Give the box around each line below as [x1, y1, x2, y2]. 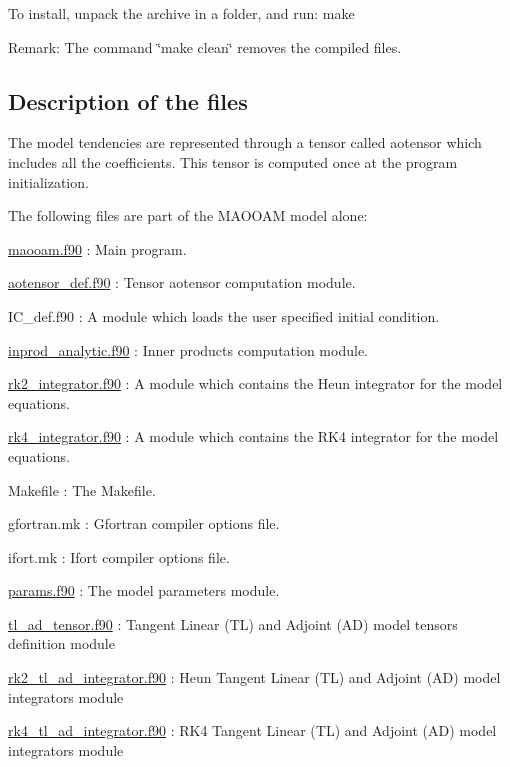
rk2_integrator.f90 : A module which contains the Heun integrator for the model [8, 373, 503, 394]
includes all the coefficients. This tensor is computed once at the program [8, 151, 458, 172]
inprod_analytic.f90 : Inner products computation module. [8, 339, 368, 360]
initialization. [8, 171, 89, 192]
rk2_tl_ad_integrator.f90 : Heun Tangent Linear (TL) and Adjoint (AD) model [8, 667, 501, 688]
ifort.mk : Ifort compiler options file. [8, 546, 230, 567]
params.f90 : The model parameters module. [8, 580, 280, 601]
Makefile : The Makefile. [8, 479, 156, 500]
